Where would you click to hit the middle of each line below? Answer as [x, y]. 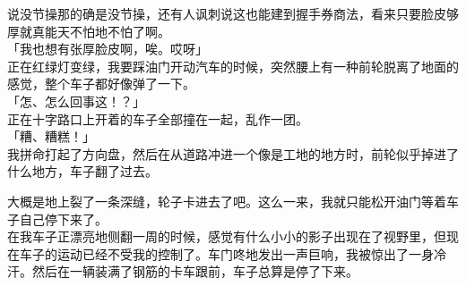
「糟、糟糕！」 [51, 136]
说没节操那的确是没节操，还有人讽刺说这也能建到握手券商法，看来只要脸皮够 [233, 13]
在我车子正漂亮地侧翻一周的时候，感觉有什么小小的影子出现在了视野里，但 [227, 236]
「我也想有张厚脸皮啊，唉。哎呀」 [108, 49]
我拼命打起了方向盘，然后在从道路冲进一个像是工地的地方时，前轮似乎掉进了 [233, 153]
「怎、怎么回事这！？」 [76, 101]
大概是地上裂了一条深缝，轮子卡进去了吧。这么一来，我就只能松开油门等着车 [233, 201]
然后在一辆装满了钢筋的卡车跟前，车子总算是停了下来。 [195, 271]
